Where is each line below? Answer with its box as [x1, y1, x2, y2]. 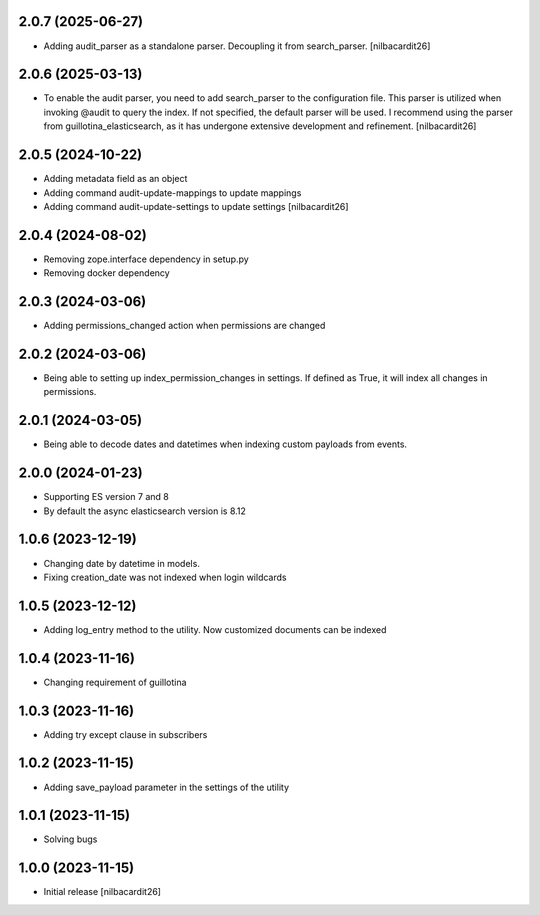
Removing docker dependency [43, 267, 170, 279]
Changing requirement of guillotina [43, 676, 187, 688]
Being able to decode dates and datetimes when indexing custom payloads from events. [43, 438, 408, 450]
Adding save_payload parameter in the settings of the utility [43, 781, 290, 793]
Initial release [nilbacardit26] [43, 886, 162, 898]
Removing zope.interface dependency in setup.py [43, 253, 249, 265]
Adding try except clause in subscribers [43, 728, 208, 740]
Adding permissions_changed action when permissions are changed [43, 320, 326, 332]
